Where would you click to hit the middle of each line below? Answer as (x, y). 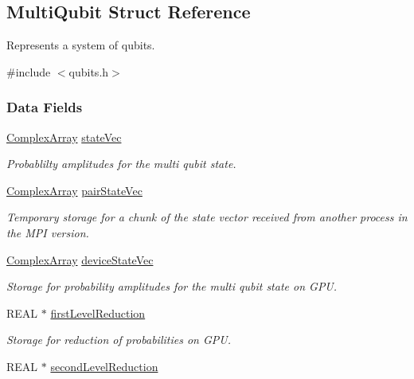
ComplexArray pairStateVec (74, 190)
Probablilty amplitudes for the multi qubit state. (121, 164)
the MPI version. (48, 232)
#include (29, 71)
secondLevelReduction (104, 366)
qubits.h (89, 71)
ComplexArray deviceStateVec (80, 259)
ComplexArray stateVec (64, 137)
